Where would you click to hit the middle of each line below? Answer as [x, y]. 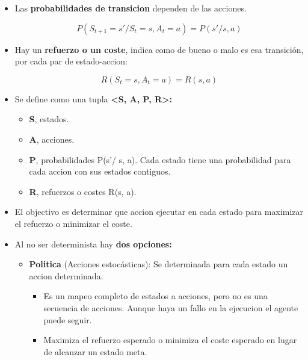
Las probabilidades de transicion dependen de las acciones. [131, 8]
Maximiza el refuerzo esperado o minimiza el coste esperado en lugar [170, 340]
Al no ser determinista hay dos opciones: [93, 244]
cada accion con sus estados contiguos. [100, 171]
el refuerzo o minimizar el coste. [73, 223]
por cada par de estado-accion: [71, 61]
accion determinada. [66, 275]
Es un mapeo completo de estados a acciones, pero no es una [156, 296]
